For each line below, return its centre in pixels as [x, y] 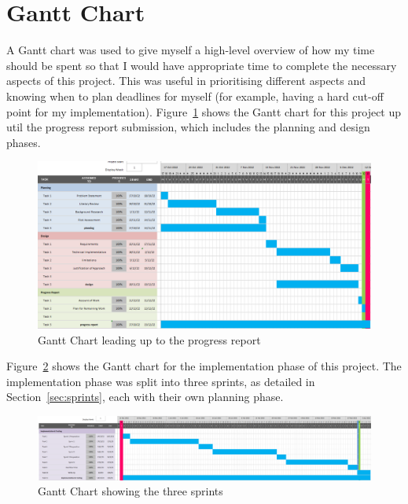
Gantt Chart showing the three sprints [130, 491]
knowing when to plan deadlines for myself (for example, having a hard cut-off [195, 96]
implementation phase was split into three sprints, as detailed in [161, 381]
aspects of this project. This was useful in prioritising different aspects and [186, 81]
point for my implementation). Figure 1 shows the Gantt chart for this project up [204, 111]
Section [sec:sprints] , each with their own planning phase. [145, 397]
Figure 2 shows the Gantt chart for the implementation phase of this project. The [204, 366]
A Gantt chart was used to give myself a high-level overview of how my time [191, 50]
